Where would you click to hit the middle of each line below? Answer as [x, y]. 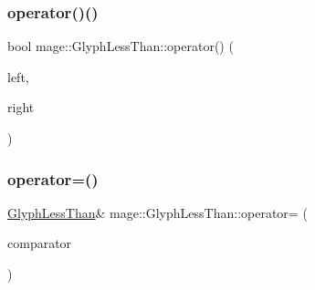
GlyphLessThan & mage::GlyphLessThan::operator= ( [157, 212]
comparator [40, 243]
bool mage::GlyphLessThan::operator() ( [121, 46]
